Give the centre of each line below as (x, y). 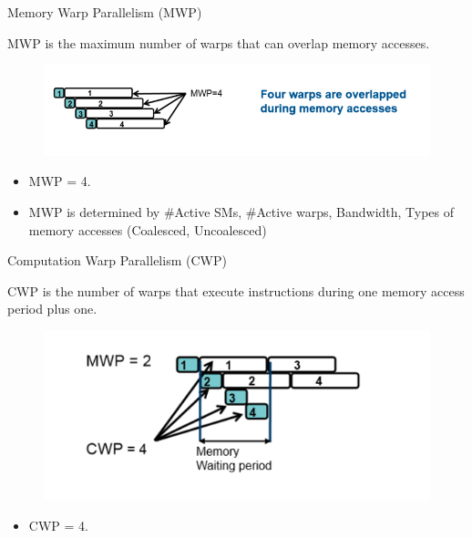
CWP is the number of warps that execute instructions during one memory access (236, 290)
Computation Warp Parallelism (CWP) (117, 260)
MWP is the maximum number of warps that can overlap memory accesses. (219, 42)
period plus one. (52, 309)
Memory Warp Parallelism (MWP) (105, 12)
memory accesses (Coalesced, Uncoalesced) (148, 229)
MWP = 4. (60, 181)
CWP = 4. (58, 525)
